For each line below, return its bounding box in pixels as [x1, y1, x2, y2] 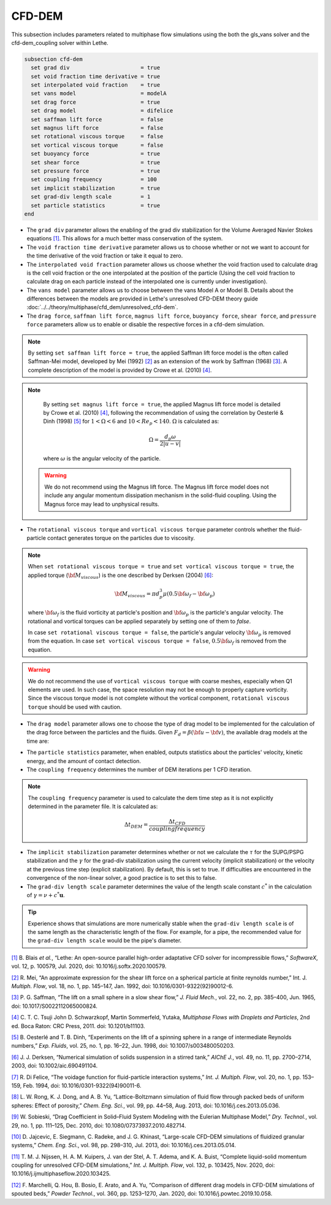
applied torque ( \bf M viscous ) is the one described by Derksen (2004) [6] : [28, 571, 214, 580]
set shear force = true [31, 159, 161, 166]
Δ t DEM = [124, 821, 148, 830]
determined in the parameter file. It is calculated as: [28, 803, 158, 811]
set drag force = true [31, 98, 161, 106]
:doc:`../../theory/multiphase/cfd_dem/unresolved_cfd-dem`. [26, 304, 178, 311]
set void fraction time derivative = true [31, 73, 161, 80]
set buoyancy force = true [31, 151, 161, 157]
